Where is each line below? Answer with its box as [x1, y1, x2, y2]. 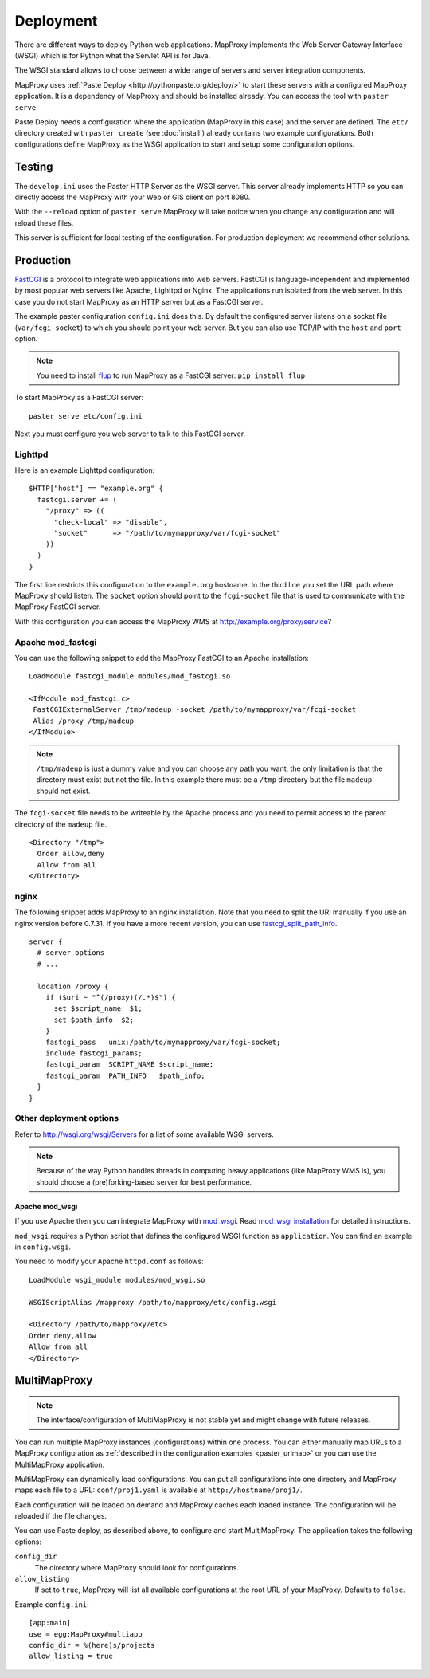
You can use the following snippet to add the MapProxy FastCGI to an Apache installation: [14, 653, 310, 662]
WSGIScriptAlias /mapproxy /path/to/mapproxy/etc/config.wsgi [29, 1298, 277, 1307]
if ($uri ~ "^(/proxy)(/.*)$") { [45, 993, 177, 1002]
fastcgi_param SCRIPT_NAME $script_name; [45, 1060, 214, 1069]
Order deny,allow [29, 1331, 96, 1340]
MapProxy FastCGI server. [14, 602, 101, 611]
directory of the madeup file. [14, 819, 107, 829]
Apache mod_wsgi [14, 1201, 78, 1211]
